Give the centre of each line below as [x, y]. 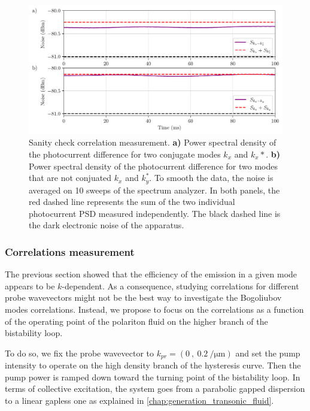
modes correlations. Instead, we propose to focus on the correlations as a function [154, 309]
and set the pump [268, 353]
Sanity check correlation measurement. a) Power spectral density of [153, 142]
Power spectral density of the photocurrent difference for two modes [153, 166]
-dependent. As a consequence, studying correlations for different [180, 285]
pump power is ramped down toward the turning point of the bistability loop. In [153, 377]
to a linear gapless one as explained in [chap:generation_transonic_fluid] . [139, 400]
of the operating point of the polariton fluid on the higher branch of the [136, 321]
